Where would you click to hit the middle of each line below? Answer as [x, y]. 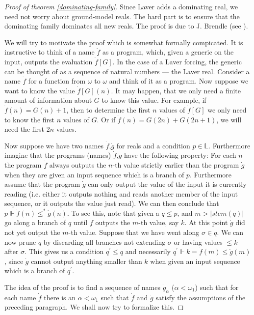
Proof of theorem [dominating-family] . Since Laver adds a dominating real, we [121, 6]
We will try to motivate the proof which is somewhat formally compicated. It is [124, 42]
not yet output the [32, 232]
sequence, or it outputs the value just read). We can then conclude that [112, 203]
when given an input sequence [195, 261]
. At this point [206, 222]
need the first [25, 129]
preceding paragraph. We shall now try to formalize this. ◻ [94, 307]
